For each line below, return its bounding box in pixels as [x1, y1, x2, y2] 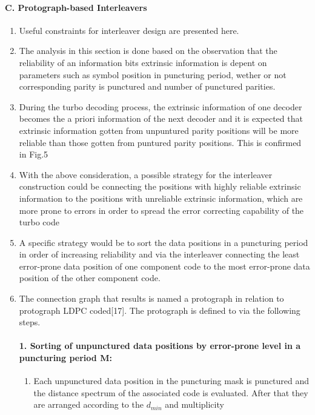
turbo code [19, 216, 59, 228]
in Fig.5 [19, 148, 48, 161]
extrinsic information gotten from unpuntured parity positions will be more [19, 124, 299, 136]
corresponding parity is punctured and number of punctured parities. [19, 80, 276, 93]
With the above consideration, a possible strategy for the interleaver [19, 168, 273, 181]
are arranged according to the [33, 398, 144, 411]
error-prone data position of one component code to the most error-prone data [19, 259, 310, 272]
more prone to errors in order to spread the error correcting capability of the [19, 204, 304, 216]
